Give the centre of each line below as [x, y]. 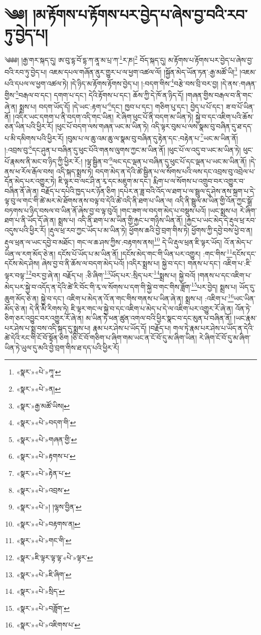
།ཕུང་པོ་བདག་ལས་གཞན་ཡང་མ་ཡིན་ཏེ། [102, 126]
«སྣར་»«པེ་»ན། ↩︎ [39, 389]
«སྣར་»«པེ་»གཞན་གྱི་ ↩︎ [47, 439]
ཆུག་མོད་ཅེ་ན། [22, 298]
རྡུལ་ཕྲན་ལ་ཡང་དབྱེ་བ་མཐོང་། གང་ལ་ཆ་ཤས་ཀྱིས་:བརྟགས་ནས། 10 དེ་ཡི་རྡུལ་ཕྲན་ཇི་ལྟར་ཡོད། [113, 241]
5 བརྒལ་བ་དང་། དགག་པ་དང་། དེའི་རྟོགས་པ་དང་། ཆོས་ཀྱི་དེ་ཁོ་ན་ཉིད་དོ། [100, 94]
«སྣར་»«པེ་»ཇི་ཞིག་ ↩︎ [44, 574]
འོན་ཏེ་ [243, 308]
